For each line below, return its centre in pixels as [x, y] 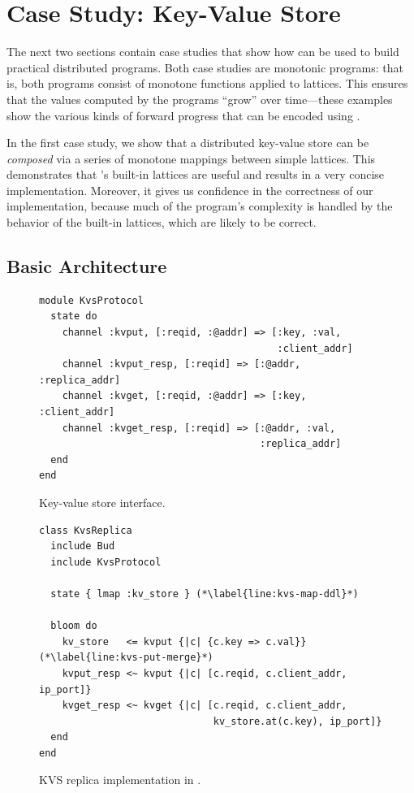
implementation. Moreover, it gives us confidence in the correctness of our [190, 190]
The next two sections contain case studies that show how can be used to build [203, 52]
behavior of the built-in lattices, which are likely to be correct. [162, 222]
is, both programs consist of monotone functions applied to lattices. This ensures [207, 83]
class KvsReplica [86, 530]
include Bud [83, 546]
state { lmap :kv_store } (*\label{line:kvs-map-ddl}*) [205, 594]
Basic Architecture [87, 266]
